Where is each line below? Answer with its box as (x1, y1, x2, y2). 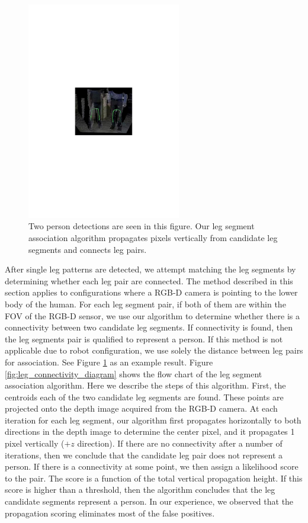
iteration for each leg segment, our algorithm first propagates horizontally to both (5, 413, 301, 426)
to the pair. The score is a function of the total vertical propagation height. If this (5, 471, 303, 484)
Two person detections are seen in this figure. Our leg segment (28, 220, 255, 232)
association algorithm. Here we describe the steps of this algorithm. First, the (5, 379, 286, 392)
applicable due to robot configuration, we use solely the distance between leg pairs (5, 344, 303, 357)
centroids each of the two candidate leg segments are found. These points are (5, 390, 284, 403)
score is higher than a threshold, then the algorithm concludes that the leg (5, 483, 275, 496)
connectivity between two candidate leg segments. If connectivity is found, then (5, 321, 293, 333)
